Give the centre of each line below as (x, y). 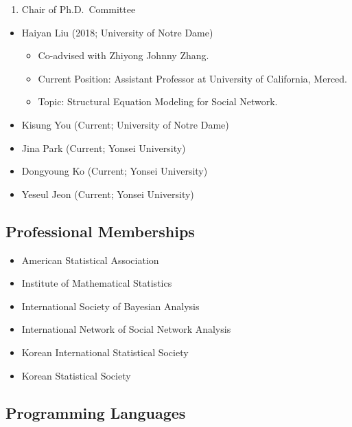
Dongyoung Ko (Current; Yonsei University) (115, 171)
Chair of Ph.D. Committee (79, 9)
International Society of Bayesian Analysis (110, 306)
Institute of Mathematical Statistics (97, 283)
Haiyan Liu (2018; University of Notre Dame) (117, 32)
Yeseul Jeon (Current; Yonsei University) (108, 194)
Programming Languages (96, 412)
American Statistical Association (90, 260)
